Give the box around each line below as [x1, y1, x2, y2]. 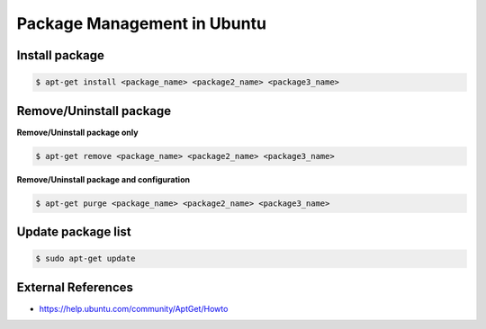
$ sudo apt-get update [35, 253, 136, 264]
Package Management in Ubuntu [16, 13, 267, 33]
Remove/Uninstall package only [16, 127, 139, 138]
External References [16, 280, 134, 295]
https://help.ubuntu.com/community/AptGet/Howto [39, 303, 229, 314]
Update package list [16, 225, 131, 240]
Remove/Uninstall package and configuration [16, 173, 191, 184]
